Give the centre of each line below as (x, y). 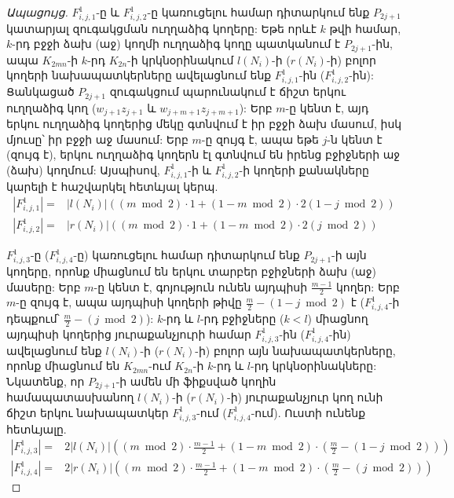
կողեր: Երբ (368, 286)
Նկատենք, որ (46, 381)
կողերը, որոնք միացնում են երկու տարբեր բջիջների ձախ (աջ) (192, 271)
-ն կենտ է (355, 139)
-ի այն (349, 255)
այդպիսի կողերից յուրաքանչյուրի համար (129, 333)
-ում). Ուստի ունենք (308, 412)
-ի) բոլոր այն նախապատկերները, (295, 350)
